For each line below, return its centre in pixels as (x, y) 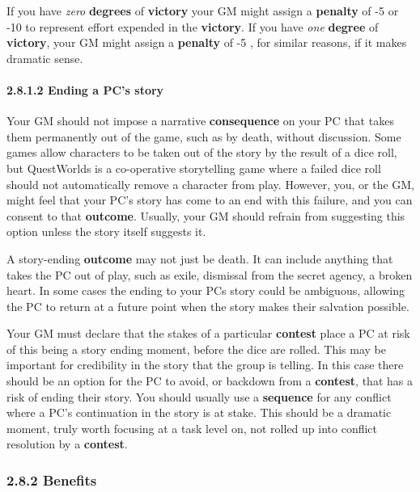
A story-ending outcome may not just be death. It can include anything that (200, 258)
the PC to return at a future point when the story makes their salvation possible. (208, 306)
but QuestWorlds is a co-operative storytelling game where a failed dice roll (194, 168)
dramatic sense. (45, 58)
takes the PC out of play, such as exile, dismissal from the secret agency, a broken (210, 274)
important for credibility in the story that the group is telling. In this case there (205, 365)
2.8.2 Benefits (52, 479)
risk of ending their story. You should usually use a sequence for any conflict (199, 396)
